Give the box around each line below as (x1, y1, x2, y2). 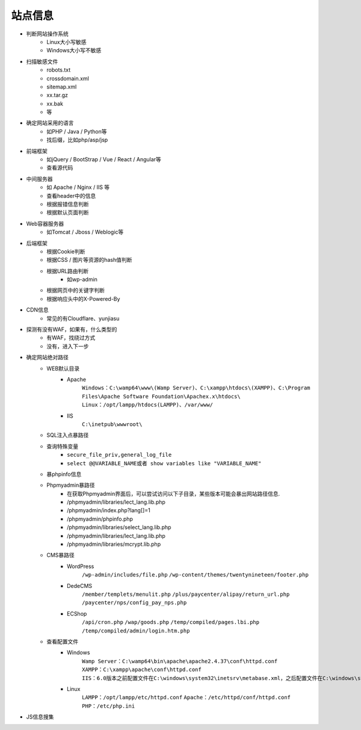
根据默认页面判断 (46, 209, 89, 216)
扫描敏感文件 (26, 58, 58, 65)
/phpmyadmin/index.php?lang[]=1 (67, 507, 150, 514)
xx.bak (46, 100, 63, 107)
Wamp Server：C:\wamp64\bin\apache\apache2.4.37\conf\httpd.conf (82, 658, 278, 664)
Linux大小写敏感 (46, 38, 87, 45)
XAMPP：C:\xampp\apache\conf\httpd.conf (82, 666, 202, 673)
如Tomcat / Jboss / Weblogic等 (46, 229, 124, 236)
